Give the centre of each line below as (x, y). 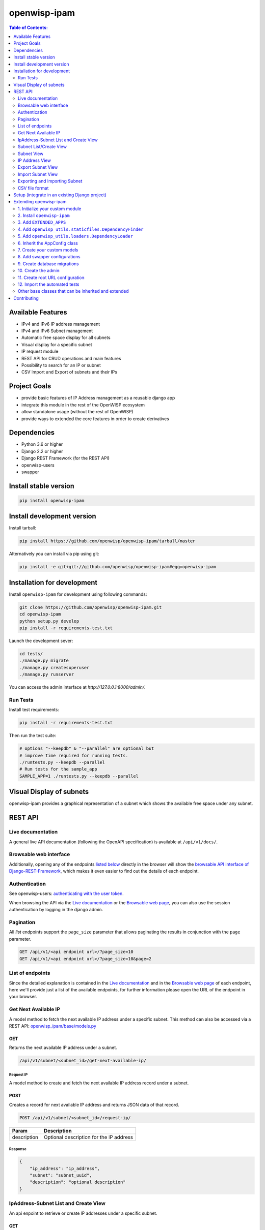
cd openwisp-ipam (40, 614)
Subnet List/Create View (42, 147)
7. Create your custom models (48, 250)
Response (18, 1149)
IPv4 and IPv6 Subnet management (57, 331)
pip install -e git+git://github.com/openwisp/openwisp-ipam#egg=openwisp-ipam (118, 567)
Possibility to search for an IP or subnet (61, 365)
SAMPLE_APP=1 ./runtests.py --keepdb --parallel (79, 776)
